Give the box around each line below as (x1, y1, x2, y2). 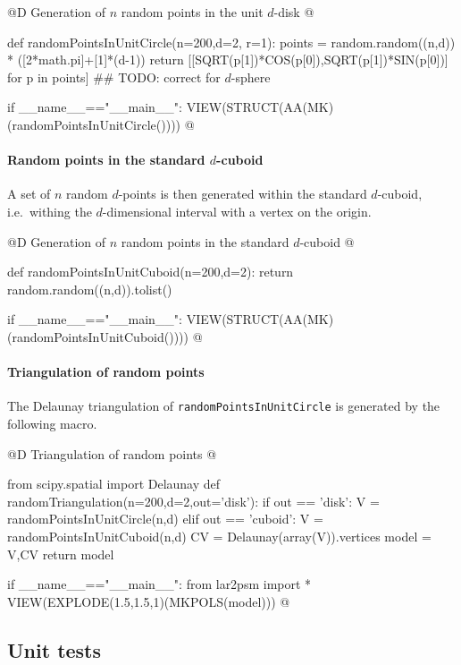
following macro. (7, 413, 97, 432)
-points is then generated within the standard (118, 184, 367, 203)
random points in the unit (121, 3, 264, 21)
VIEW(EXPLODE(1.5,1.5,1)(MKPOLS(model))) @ (7, 592, 290, 610)
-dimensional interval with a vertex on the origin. (102, 201, 372, 220)
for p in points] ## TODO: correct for (7, 67, 221, 86)
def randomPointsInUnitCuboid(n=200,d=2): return (7, 262, 294, 281)
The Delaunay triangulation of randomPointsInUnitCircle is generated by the (7, 396, 440, 415)
